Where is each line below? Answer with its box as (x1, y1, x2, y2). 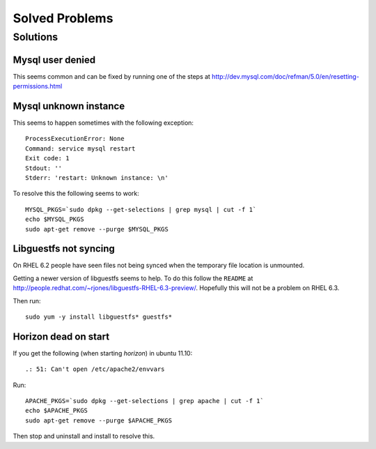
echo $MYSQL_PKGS (25, 215, 84, 223)
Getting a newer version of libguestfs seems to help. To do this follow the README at (13, 274, 253, 282)
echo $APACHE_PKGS (25, 406, 88, 415)
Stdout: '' (25, 164, 63, 172)
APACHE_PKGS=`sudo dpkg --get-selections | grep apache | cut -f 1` (25, 397, 264, 405)
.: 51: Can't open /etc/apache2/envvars (25, 365, 165, 373)
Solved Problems (13, 10, 113, 26)
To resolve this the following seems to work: (13, 189, 139, 198)
